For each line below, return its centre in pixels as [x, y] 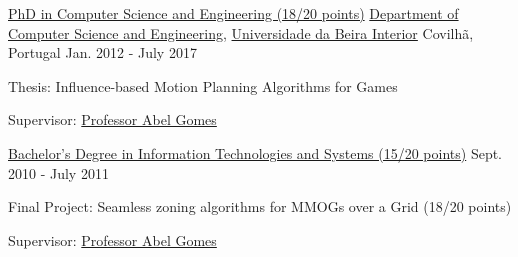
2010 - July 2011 [58, 172]
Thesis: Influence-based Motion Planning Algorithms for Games [203, 85]
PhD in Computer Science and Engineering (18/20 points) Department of [233, 13]
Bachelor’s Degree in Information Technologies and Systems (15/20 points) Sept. [255, 152]
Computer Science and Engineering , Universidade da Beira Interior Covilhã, [241, 32]
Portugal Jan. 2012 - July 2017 [102, 52]
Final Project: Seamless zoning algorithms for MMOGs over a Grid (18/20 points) [260, 206]
